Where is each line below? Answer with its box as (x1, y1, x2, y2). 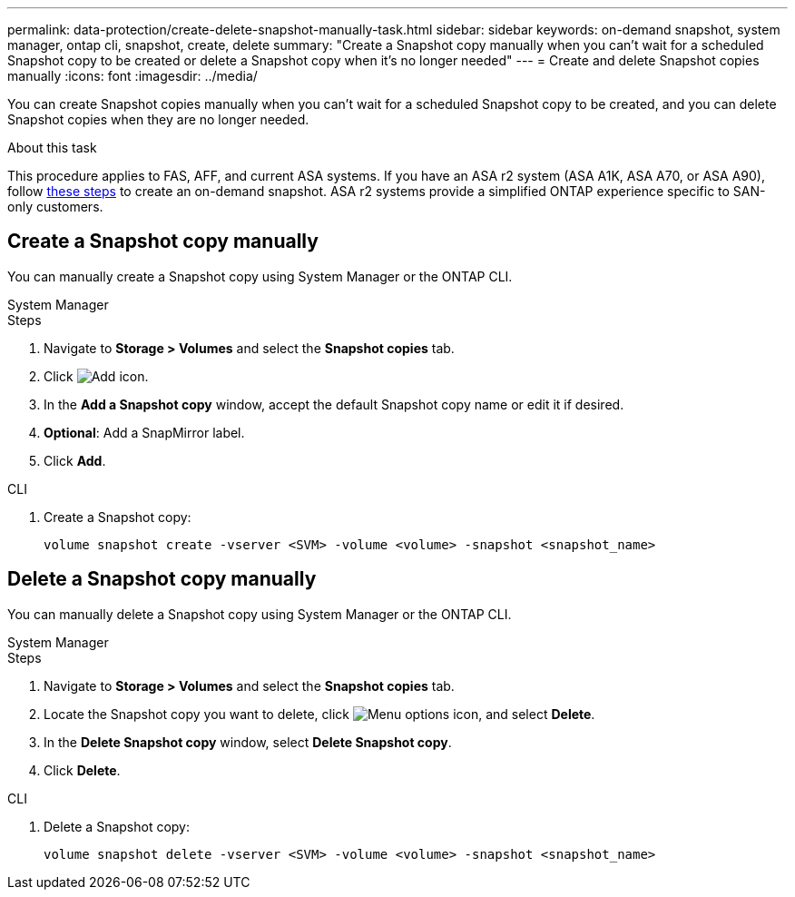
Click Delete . (44, 762, 121, 778)
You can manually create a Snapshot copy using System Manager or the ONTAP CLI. (7, 268, 513, 284)
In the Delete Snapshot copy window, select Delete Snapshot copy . (44, 734, 452, 750)
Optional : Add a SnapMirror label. (44, 424, 245, 440)
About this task (7, 140, 97, 155)
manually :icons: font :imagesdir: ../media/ (7, 68, 258, 84)
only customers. (7, 199, 103, 214)
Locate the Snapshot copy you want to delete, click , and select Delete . (44, 705, 595, 722)
